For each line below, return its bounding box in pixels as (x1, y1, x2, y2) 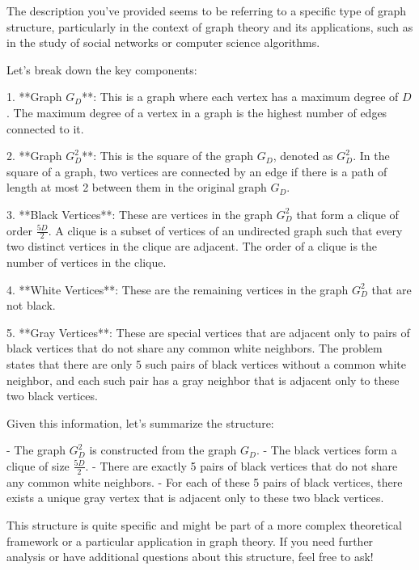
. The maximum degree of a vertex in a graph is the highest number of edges (6, 103, 387, 120)
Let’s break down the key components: (6, 61, 197, 78)
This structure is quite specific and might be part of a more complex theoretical (6, 516, 402, 533)
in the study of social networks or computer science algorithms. (6, 34, 320, 51)
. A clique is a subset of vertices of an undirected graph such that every (48, 222, 403, 239)
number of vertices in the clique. (6, 253, 167, 270)
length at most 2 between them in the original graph (6, 179, 267, 196)
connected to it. (6, 120, 84, 137)
